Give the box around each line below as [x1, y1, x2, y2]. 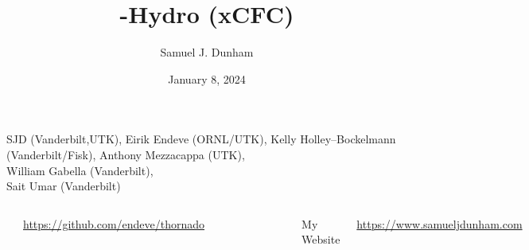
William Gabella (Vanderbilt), [6, 162, 154, 178]
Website [301, 231, 340, 248]
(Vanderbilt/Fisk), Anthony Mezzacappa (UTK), [6, 146, 245, 162]
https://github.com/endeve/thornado [23, 215, 205, 232]
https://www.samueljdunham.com [356, 215, 523, 232]
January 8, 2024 [168, 70, 246, 87]
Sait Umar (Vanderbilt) [6, 178, 121, 194]
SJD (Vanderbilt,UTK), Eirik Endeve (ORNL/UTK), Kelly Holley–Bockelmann [6, 131, 396, 147]
